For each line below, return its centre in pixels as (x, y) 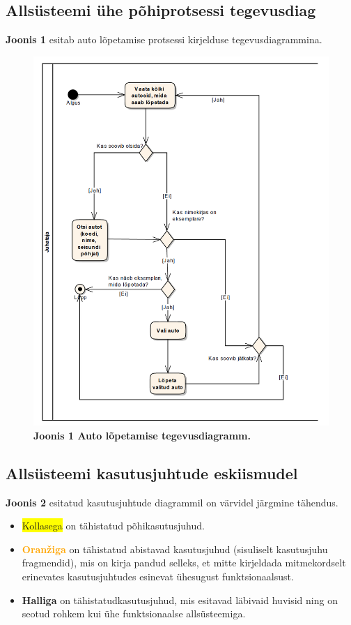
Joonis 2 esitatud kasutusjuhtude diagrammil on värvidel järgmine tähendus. (172, 502)
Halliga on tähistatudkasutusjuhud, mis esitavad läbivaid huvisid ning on (180, 600)
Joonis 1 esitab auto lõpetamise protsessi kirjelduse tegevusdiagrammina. (164, 39)
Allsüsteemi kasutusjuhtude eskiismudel (152, 473)
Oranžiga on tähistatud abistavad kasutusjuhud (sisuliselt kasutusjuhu (175, 549)
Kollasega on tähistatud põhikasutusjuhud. (113, 526)
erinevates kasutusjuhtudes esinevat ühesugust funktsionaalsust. (158, 577)
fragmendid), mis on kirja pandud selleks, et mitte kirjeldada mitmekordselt (184, 563)
